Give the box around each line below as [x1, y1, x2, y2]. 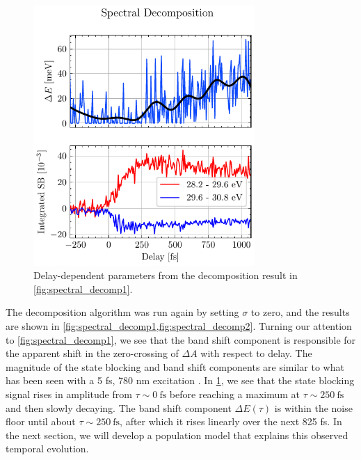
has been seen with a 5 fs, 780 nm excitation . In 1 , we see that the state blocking [6, 373, 355, 388]
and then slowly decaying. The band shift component [6, 400, 232, 415]
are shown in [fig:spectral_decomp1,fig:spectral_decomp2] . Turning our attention [6, 319, 352, 333]
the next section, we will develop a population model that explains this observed [6, 427, 348, 442]
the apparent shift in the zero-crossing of [6, 346, 179, 360]
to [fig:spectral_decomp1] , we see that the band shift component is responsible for [6, 332, 356, 347]
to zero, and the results [250, 305, 350, 319]
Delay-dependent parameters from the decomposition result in [33, 268, 298, 283]
